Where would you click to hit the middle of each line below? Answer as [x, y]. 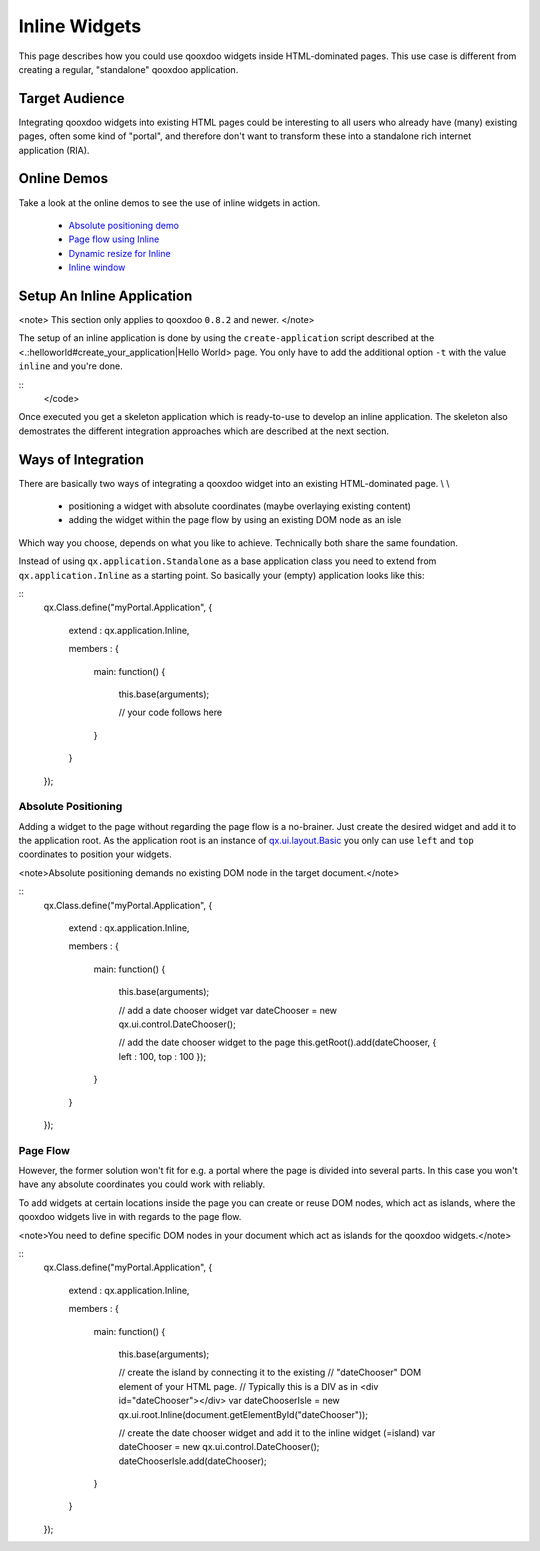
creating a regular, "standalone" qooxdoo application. [128, 69]
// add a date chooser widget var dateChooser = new [228, 1010]
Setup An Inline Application [105, 295]
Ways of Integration [81, 459]
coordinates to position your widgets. [95, 854]
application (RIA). [54, 150]
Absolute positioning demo [124, 225]
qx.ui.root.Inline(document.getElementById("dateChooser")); [243, 1414]
